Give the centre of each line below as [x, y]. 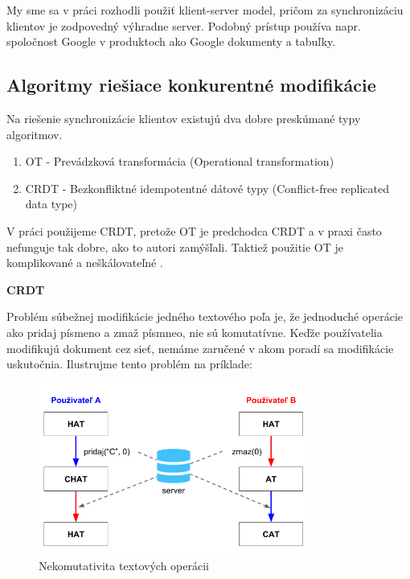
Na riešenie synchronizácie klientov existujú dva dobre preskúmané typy [184, 118]
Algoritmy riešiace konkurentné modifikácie [191, 85]
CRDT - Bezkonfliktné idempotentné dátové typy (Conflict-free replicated [207, 188]
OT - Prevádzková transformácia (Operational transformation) [180, 161]
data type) [51, 204]
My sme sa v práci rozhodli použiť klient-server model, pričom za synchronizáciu [205, 10]
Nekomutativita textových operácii [124, 566]
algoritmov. [35, 134]
